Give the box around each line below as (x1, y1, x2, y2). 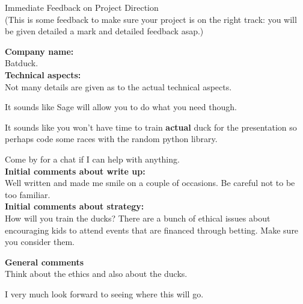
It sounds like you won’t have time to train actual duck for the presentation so (5, 120, 297, 133)
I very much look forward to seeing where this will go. (5, 287, 204, 300)
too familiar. (5, 188, 50, 200)
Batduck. (5, 57, 38, 69)
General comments (5, 255, 84, 268)
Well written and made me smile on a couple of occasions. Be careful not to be (5, 176, 295, 189)
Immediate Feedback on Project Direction (5, 1, 159, 13)
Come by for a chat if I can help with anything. (5, 152, 180, 165)
